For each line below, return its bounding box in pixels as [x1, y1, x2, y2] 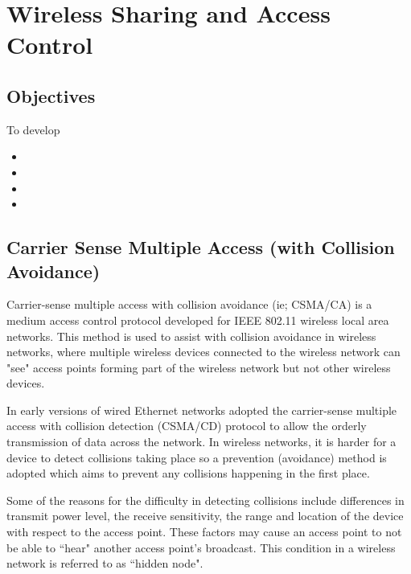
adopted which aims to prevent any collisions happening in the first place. [6, 465, 370, 482]
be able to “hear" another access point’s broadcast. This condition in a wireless [6, 539, 396, 556]
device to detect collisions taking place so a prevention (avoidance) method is [6, 449, 387, 465]
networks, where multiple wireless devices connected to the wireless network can [6, 343, 401, 360]
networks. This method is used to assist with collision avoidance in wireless [6, 327, 376, 344]
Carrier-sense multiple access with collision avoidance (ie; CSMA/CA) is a [6, 296, 372, 313]
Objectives [6, 83, 96, 108]
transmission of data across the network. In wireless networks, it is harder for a [6, 433, 397, 450]
